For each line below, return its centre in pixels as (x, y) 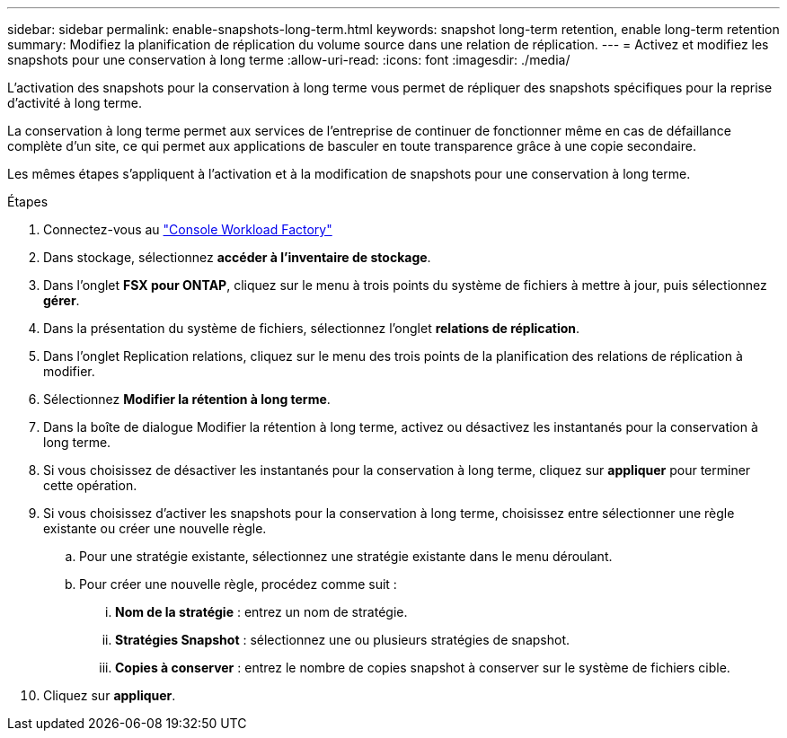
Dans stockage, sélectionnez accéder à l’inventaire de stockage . (237, 257)
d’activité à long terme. (75, 103)
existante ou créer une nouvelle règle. (155, 528)
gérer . (62, 300)
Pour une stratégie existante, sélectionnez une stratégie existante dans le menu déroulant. (346, 556)
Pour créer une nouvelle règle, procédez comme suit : (238, 584)
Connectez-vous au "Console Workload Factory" (188, 229)
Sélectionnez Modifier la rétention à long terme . (187, 399)
